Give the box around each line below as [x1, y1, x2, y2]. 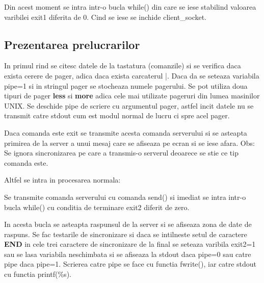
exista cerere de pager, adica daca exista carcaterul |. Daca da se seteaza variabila [4, 70, 259, 81]
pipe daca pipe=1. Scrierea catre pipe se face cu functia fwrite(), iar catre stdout [4, 259, 257, 269]
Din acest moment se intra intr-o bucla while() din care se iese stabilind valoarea [4, 2, 256, 12]
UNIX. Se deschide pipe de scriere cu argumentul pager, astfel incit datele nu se [4, 100, 254, 111]
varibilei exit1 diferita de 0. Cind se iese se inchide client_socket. [4, 11, 207, 22]
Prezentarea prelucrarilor [4, 36, 140, 52]
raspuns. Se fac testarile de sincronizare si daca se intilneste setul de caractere [4, 228, 247, 239]
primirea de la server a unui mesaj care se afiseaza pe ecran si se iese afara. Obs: [4, 137, 255, 148]
